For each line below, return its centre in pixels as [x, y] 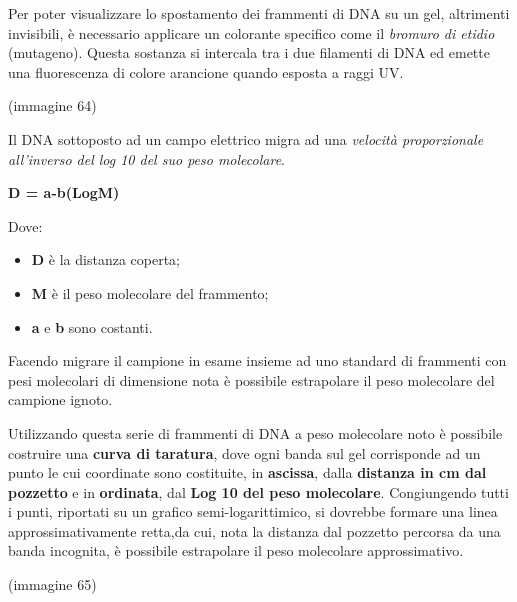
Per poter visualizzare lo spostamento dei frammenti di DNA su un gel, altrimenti [259, 13]
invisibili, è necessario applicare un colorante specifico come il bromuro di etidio [251, 32]
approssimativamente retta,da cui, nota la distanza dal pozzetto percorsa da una [254, 530]
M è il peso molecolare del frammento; [150, 292]
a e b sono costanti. [92, 326]
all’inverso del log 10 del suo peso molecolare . [146, 158]
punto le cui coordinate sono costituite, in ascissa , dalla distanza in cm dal [247, 472]
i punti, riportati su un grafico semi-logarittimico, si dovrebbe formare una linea [253, 511]
